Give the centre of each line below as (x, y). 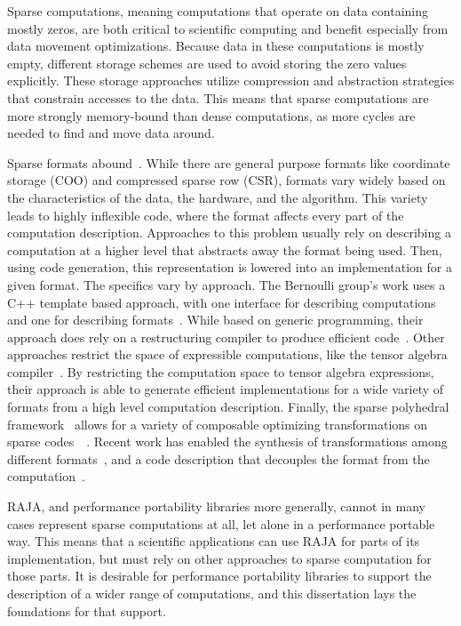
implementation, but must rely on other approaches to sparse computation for (219, 558)
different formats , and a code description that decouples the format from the (219, 458)
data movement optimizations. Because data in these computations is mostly (216, 46)
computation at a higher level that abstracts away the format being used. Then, (225, 249)
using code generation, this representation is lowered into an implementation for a (230, 267)
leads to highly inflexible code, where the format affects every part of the (206, 215)
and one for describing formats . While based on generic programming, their (215, 320)
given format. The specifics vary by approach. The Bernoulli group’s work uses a (227, 284)
